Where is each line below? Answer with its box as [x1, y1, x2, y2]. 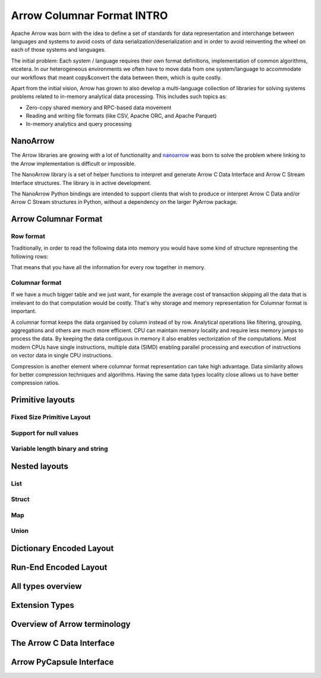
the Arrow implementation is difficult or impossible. [11, 160, 136, 167]
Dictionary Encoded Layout [11, 544, 114, 554]
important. [11, 308, 37, 315]
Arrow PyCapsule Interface [11, 657, 114, 667]
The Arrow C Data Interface [11, 638, 115, 648]
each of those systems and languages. [11, 46, 106, 53]
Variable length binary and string [11, 444, 108, 453]
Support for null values [11, 428, 78, 437]
